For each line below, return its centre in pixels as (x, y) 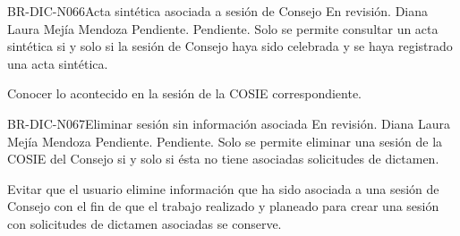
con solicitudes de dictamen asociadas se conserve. (145, 223)
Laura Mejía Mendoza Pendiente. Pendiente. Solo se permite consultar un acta (223, 28)
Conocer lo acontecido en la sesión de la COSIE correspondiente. (185, 93)
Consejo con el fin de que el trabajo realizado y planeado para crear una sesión (223, 206)
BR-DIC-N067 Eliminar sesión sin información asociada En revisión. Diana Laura (229, 123)
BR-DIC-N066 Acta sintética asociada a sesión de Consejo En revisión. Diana (218, 11)
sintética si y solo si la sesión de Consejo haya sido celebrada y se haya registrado (230, 46)
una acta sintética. (58, 63)
